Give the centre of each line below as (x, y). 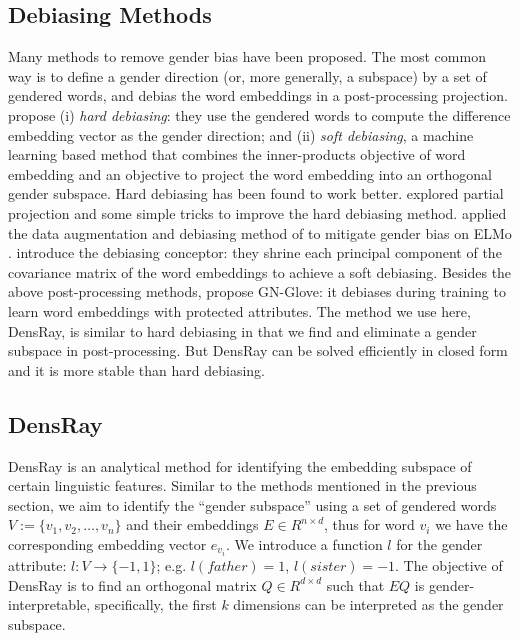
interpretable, (49, 604)
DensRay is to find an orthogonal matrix (132, 584)
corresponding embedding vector (107, 543)
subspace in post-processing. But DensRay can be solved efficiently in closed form (258, 350)
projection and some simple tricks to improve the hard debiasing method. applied (257, 212)
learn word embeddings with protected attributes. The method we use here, (239, 310)
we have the (471, 524)
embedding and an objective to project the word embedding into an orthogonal (250, 173)
